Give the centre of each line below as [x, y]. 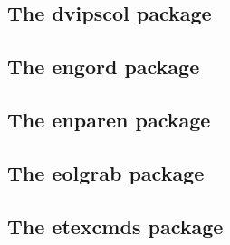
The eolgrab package [106, 172]
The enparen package [109, 119]
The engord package [104, 66]
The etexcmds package [115, 226]
